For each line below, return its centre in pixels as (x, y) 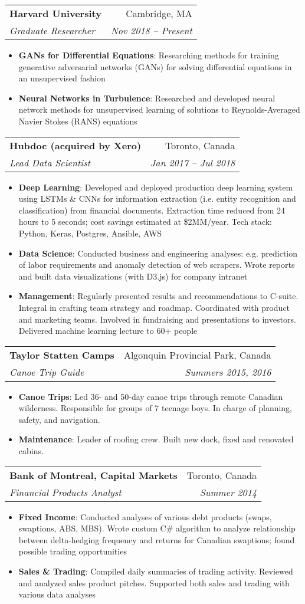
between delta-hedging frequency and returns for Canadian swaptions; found (157, 539)
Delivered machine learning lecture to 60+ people (108, 331)
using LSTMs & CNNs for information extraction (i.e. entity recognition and (157, 198)
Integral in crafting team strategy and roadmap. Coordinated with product (154, 307)
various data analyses (57, 594)
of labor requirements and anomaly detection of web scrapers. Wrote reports (157, 265)
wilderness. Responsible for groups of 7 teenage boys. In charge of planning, (155, 408)
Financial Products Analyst (65, 492)
